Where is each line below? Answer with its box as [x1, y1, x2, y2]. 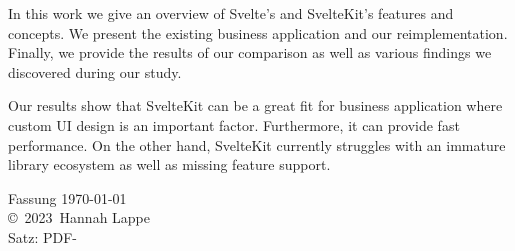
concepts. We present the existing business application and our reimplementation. [8, 22, 508, 43]
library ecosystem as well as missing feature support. [8, 154, 331, 175]
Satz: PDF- [8, 226, 78, 247]
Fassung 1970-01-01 [8, 187, 127, 208]
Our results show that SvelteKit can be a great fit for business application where [8, 95, 503, 116]
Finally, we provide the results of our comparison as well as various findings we [8, 42, 492, 63]
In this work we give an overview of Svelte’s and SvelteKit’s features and [8, 3, 454, 23]
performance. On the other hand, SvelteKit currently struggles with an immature [8, 134, 506, 155]
